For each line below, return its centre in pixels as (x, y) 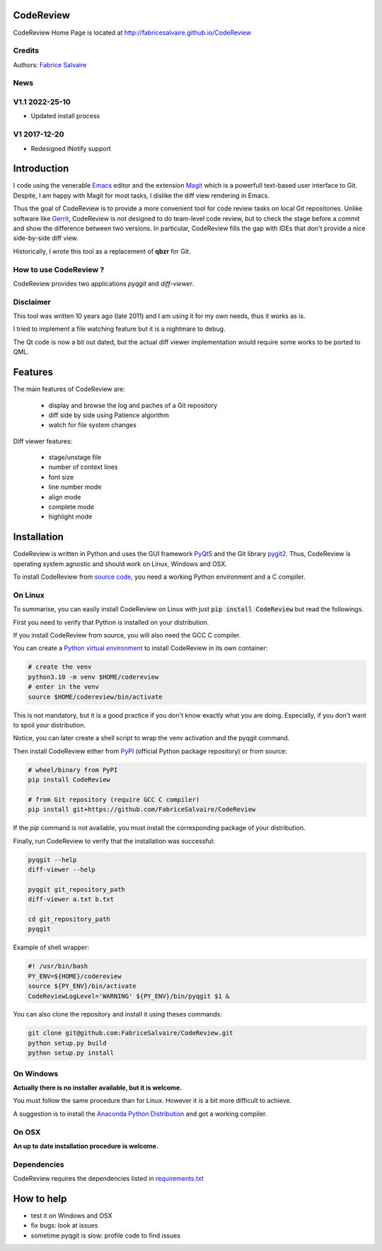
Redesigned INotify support (71, 148)
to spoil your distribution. (50, 725)
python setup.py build (67, 1043)
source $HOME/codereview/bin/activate (95, 697)
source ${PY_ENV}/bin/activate (82, 986)
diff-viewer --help (62, 870)
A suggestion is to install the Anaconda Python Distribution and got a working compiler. (140, 1114)
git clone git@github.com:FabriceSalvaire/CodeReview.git (131, 1033)
